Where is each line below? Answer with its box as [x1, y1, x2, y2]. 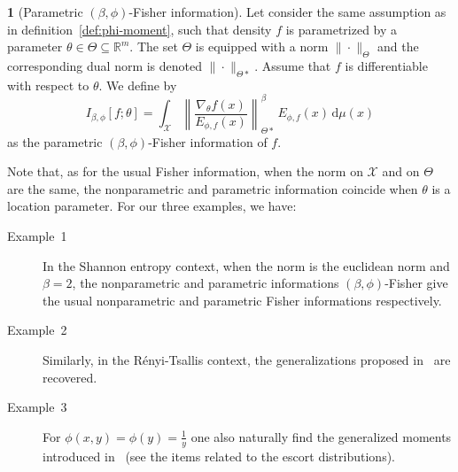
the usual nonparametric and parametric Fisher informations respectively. [43, 290, 442, 309]
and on [382, 162, 420, 181]
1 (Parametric [7, 3, 83, 20]
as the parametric [7, 132, 103, 151]
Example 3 [7, 398, 67, 416]
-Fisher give [384, 274, 448, 292]
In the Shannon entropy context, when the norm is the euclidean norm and [43, 256, 450, 275]
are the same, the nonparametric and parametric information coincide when [7, 179, 418, 197]
